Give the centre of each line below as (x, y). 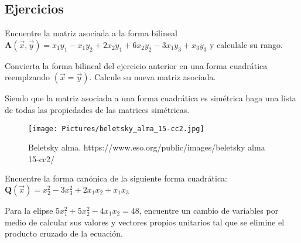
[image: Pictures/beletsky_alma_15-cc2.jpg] (116, 129)
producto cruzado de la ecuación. (64, 233)
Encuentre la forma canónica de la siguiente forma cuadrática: (116, 178)
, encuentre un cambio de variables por (209, 211)
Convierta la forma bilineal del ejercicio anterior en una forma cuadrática (136, 65)
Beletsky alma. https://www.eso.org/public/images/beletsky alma (147, 147)
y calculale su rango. (246, 44)
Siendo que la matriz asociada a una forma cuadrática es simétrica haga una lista (150, 98)
